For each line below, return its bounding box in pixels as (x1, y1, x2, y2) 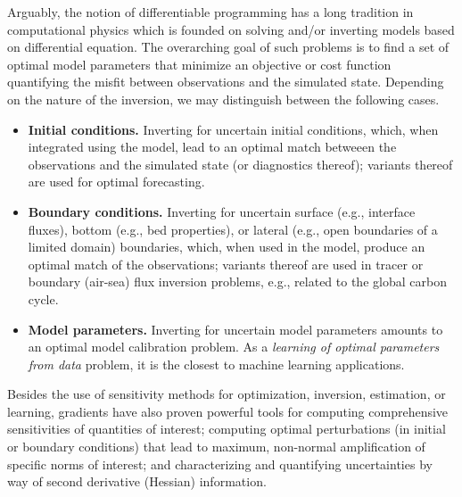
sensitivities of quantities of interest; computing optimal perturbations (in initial (7, 419, 446, 438)
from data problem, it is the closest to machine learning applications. (28, 354, 405, 373)
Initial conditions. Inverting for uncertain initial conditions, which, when (28, 120, 439, 138)
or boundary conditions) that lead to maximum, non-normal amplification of (7, 437, 425, 456)
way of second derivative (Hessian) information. (7, 472, 267, 491)
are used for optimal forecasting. (28, 172, 205, 191)
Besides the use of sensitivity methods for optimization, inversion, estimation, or (7, 385, 446, 403)
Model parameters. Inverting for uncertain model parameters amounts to (28, 319, 443, 338)
